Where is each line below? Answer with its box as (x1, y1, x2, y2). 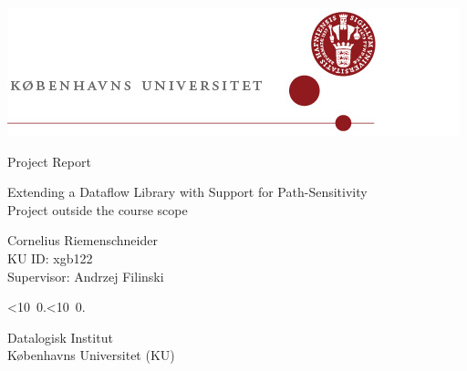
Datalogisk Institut (7, 327, 113, 346)
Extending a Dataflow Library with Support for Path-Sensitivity (7, 182, 368, 201)
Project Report (7, 151, 91, 170)
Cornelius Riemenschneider (7, 231, 158, 250)
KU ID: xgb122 (7, 248, 93, 267)
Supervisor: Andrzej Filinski (7, 266, 164, 285)
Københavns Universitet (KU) (7, 345, 175, 365)
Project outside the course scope (7, 200, 188, 219)
